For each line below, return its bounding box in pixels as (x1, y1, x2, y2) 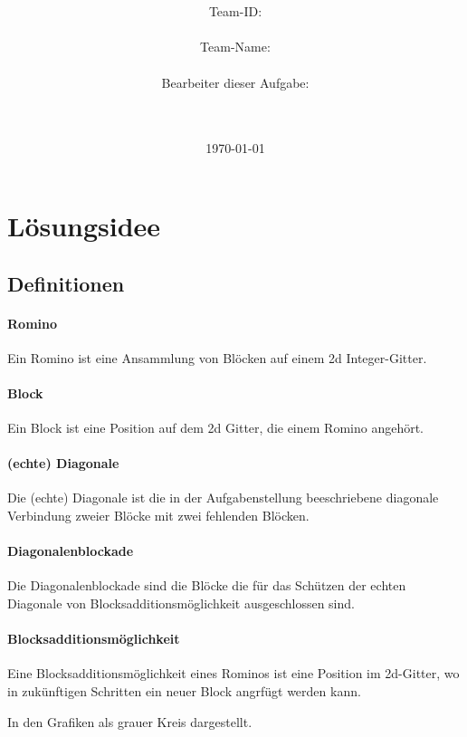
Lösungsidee (7, 206, 161, 244)
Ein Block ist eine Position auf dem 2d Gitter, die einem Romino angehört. (7, 418, 424, 437)
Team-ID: (208, 2, 262, 21)
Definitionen (7, 269, 125, 297)
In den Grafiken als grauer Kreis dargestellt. (7, 712, 253, 731)
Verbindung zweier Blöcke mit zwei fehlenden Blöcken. (7, 506, 310, 525)
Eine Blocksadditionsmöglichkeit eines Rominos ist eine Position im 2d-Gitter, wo (7, 664, 460, 683)
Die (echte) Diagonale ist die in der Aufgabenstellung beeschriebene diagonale (7, 488, 439, 507)
